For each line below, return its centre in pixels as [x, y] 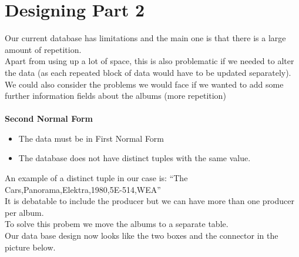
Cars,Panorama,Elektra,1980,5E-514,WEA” [83, 189]
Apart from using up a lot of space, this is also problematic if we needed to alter [149, 61]
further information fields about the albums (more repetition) [115, 96]
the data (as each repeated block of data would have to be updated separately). [148, 72]
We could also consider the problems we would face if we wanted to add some [144, 84]
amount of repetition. [43, 49]
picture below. [30, 247]
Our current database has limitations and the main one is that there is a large [145, 38]
